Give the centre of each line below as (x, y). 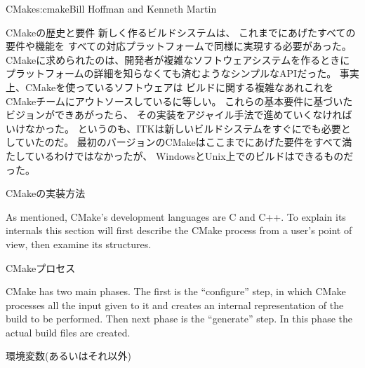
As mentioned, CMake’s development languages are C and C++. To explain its (176, 216)
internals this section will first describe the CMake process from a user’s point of (179, 230)
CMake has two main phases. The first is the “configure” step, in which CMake (176, 291)
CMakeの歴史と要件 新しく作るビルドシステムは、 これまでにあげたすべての (181, 32)
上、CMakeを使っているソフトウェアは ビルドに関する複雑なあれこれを (170, 87)
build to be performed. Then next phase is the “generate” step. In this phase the (179, 319)
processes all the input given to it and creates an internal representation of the (175, 305)
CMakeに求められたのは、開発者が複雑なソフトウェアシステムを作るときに (178, 59)
